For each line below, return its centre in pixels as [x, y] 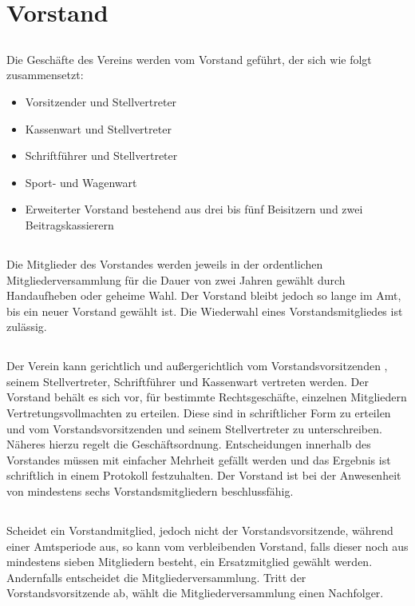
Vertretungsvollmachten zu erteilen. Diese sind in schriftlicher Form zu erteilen [199, 413]
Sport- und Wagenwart [81, 182]
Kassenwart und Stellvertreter [98, 128]
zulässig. [27, 327]
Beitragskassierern [69, 224]
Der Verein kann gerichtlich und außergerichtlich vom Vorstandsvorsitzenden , [197, 366]
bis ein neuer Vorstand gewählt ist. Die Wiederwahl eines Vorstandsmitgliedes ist [205, 311]
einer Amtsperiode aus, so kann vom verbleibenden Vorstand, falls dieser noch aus [207, 546]
